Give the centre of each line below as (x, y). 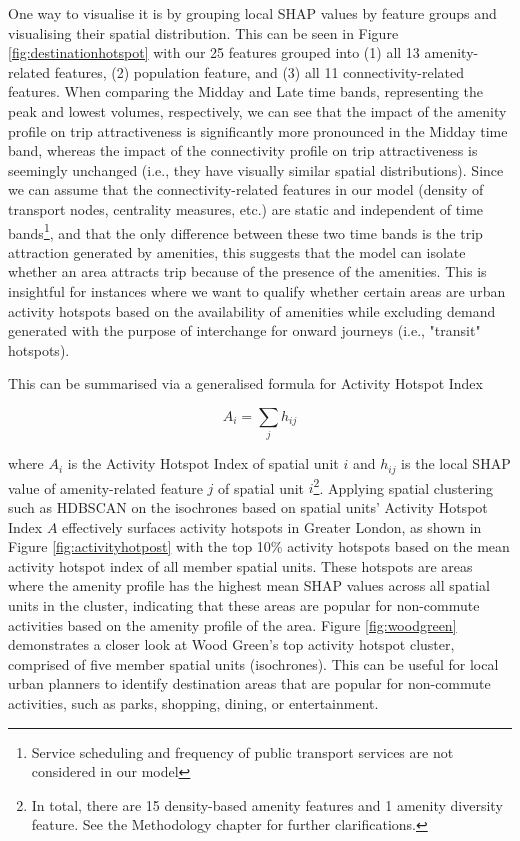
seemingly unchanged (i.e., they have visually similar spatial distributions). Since (256, 169)
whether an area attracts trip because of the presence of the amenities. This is (247, 271)
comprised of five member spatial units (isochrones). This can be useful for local (253, 663)
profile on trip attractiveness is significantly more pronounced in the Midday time (258, 130)
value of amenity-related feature (105, 487)
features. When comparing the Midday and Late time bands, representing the (246, 91)
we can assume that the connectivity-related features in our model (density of (246, 189)
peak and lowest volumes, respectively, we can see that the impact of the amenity (257, 110)
